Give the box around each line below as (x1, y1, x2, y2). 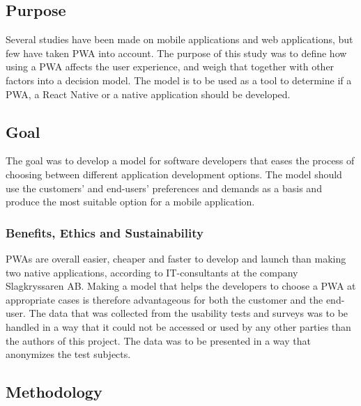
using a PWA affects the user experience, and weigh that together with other (6, 59, 335, 74)
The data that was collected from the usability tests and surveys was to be (29, 306, 348, 320)
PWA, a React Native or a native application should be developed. (6, 86, 291, 101)
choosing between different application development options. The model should (6, 166, 342, 181)
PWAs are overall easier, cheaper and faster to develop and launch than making (6, 251, 346, 265)
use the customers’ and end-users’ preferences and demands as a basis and (6, 180, 322, 195)
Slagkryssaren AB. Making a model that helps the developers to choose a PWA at (6, 279, 356, 293)
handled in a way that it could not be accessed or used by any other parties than (6, 319, 351, 334)
